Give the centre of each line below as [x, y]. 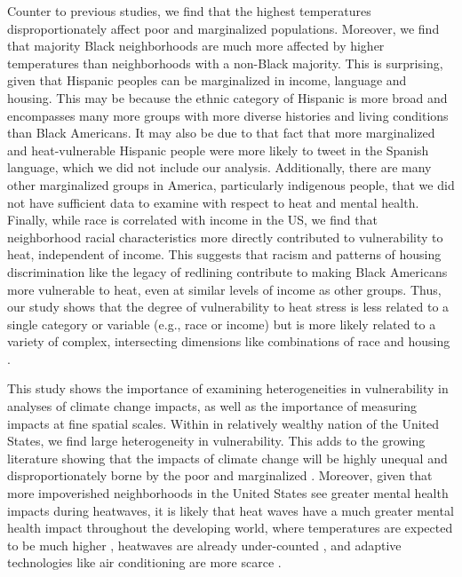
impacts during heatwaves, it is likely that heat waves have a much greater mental [231, 510]
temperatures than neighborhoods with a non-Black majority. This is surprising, [225, 63]
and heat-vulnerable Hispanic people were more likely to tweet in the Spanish [218, 150]
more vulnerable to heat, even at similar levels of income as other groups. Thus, [224, 289]
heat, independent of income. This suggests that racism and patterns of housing [224, 254]
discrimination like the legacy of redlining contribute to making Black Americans [227, 271]
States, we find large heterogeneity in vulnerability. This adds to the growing [216, 441]
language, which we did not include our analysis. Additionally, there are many [219, 167]
